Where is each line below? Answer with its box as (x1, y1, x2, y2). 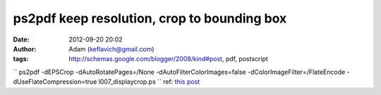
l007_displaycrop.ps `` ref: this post (98, 77, 200, 86)
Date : (13, 35, 30, 44)
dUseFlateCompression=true (13, 77, 97, 86)
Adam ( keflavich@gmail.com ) (68, 44, 155, 53)
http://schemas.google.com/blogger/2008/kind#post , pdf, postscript (68, 55, 268, 63)
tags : (13, 55, 29, 63)
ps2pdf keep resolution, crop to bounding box (13, 11, 287, 26)
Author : (13, 44, 37, 53)
